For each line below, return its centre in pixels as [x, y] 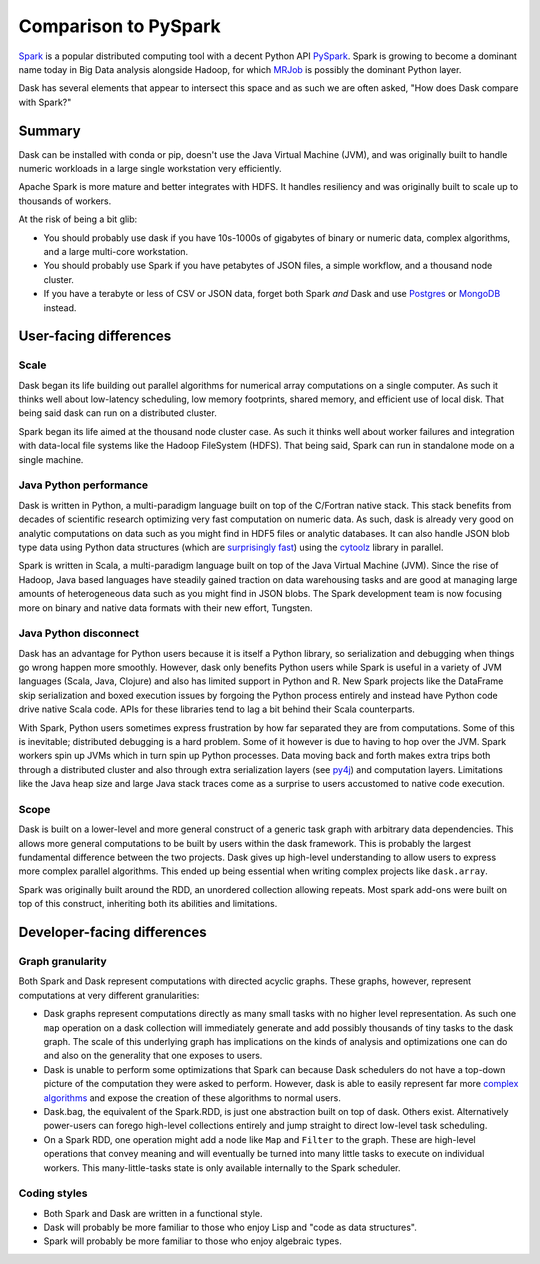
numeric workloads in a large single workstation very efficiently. [150, 169]
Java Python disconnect [79, 633]
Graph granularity [62, 962]
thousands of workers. [65, 201]
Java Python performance [83, 485]
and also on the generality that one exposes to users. [153, 1056]
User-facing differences [95, 336]
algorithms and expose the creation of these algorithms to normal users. [192, 1097]
